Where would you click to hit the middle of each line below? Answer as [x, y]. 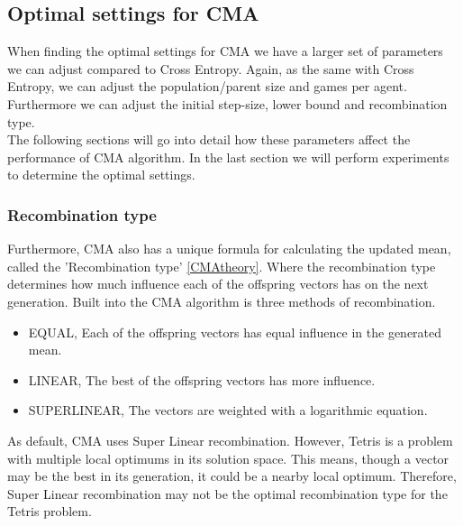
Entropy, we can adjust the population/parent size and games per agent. [207, 86]
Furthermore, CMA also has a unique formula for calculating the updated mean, [229, 249]
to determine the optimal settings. [101, 175]
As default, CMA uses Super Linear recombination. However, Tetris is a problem [230, 440]
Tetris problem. [50, 511]
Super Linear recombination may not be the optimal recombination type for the [227, 493]
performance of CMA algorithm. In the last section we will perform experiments [228, 157]
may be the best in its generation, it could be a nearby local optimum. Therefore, [232, 476]
